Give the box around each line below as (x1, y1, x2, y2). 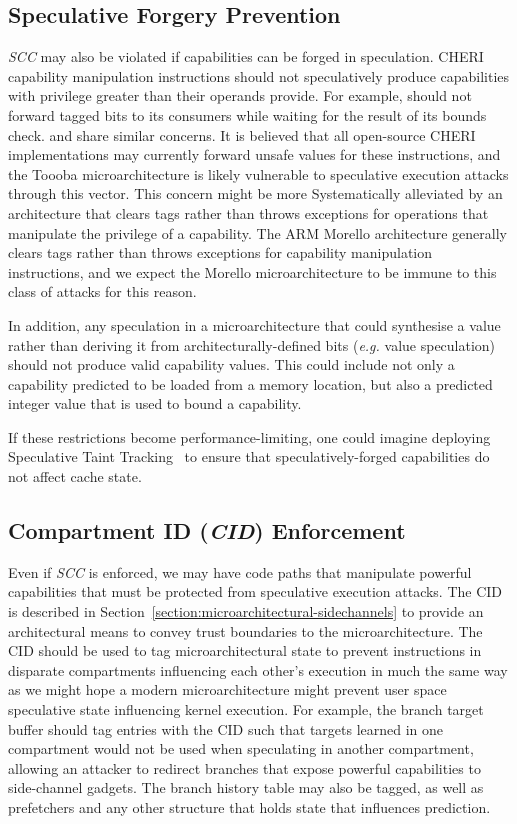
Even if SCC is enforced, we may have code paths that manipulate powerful (8, 561, 472, 582)
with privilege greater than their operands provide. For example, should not (8, 85, 472, 106)
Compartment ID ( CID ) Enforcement (8, 515, 406, 546)
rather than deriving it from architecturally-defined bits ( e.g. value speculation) (8, 334, 496, 355)
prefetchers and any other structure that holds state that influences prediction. (8, 797, 491, 817)
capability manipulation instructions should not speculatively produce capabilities (8, 65, 510, 86)
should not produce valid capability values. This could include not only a (8, 354, 455, 375)
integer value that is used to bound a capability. (8, 393, 302, 414)
